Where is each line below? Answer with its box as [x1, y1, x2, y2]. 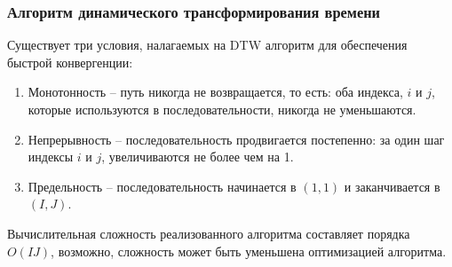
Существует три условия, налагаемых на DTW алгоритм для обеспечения [7, 35, 408, 54]
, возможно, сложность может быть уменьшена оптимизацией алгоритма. [51, 241, 447, 260]
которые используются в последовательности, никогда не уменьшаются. [28, 100, 416, 118]
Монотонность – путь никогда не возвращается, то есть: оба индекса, [28, 82, 403, 101]
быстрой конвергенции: [7, 52, 133, 71]
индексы [28, 147, 74, 166]
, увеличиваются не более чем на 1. [101, 147, 294, 166]
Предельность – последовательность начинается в [28, 177, 297, 195]
